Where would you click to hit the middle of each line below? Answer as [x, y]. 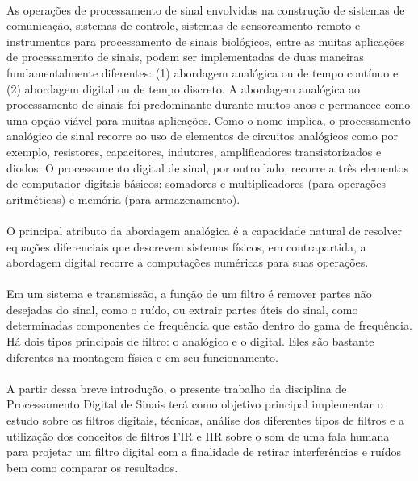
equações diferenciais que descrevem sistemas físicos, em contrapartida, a [186, 246]
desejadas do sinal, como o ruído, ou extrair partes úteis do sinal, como [182, 309]
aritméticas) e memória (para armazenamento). [123, 199]
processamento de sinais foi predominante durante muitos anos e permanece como [209, 104]
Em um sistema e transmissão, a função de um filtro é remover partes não [189, 294]
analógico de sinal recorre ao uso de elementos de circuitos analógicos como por [203, 136]
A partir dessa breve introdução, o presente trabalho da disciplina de [177, 388]
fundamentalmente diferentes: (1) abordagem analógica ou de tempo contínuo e [203, 72]
